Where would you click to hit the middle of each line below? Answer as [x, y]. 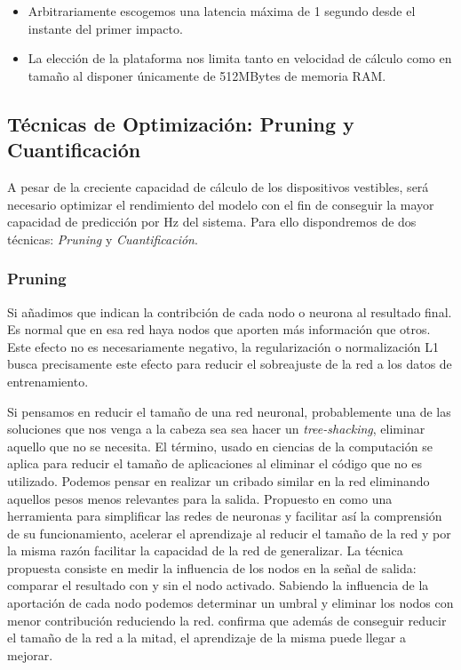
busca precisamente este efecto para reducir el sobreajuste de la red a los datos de [230, 364]
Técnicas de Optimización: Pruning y [181, 123]
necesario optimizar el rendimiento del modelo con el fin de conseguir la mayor [221, 204]
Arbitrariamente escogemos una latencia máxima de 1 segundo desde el [222, 11]
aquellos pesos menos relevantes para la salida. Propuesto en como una [200, 498]
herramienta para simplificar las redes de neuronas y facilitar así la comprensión [225, 516]
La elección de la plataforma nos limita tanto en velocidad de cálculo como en [240, 58]
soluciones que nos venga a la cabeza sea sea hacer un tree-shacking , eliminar [216, 429]
